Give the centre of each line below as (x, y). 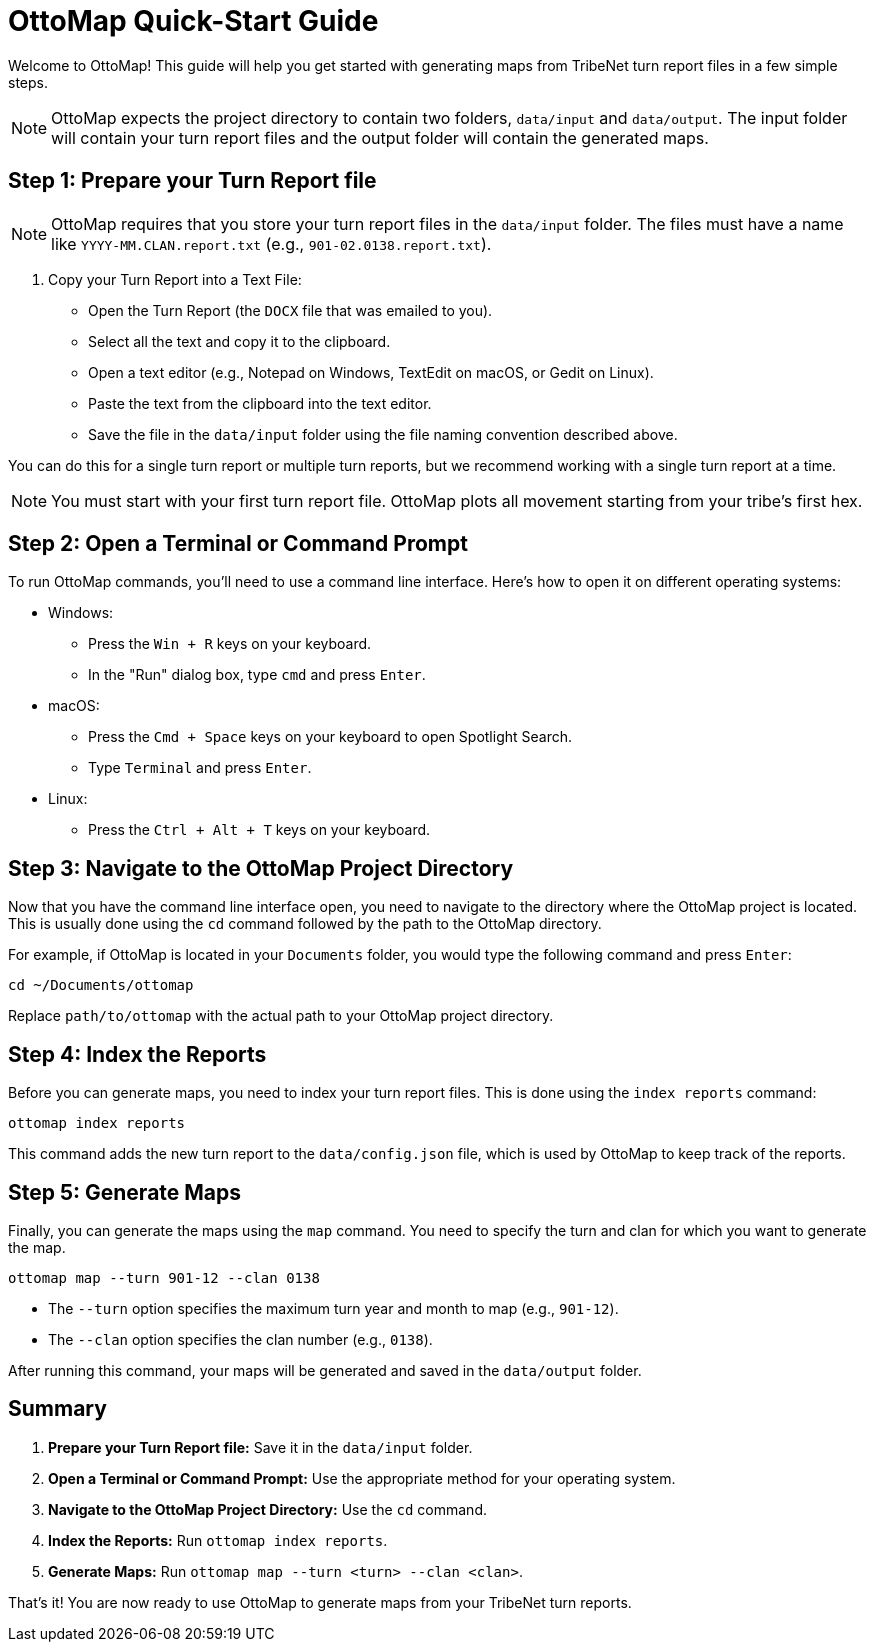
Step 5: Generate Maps (125, 1192)
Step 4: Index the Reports (137, 1054)
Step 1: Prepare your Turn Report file (192, 181)
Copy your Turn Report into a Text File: (175, 279)
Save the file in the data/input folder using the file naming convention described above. (383, 434)
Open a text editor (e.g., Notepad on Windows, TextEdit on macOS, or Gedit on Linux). (371, 372)
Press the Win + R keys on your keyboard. (230, 644)
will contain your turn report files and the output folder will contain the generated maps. (380, 137)
